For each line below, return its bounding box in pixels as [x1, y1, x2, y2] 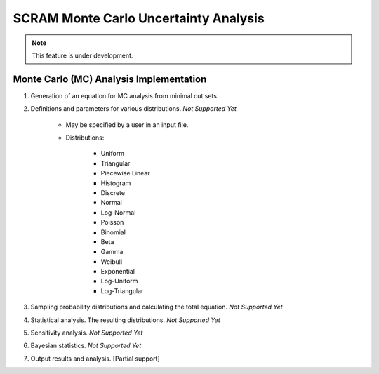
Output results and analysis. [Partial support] [30, 354, 161, 363]
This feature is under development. [32, 51, 133, 60]
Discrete [100, 188, 126, 196]
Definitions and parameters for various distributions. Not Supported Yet [30, 105, 237, 113]
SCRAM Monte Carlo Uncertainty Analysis [13, 11, 265, 26]
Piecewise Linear [100, 169, 150, 178]
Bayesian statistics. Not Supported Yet [30, 341, 142, 350]
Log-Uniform [100, 277, 138, 286]
